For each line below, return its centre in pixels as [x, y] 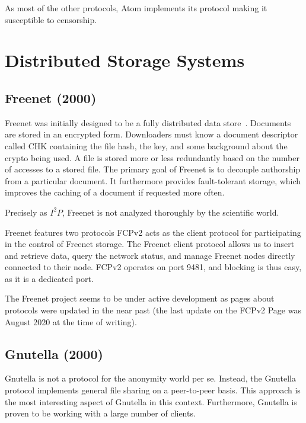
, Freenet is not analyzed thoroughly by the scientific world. [171, 212]
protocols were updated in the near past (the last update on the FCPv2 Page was [153, 310]
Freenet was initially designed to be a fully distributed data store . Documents [148, 122]
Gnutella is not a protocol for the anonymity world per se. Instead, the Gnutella [150, 378]
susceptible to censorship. [51, 19]
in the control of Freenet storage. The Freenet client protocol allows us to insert [150, 244]
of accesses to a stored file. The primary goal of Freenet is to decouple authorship [153, 169]
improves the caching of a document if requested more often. [115, 192]
